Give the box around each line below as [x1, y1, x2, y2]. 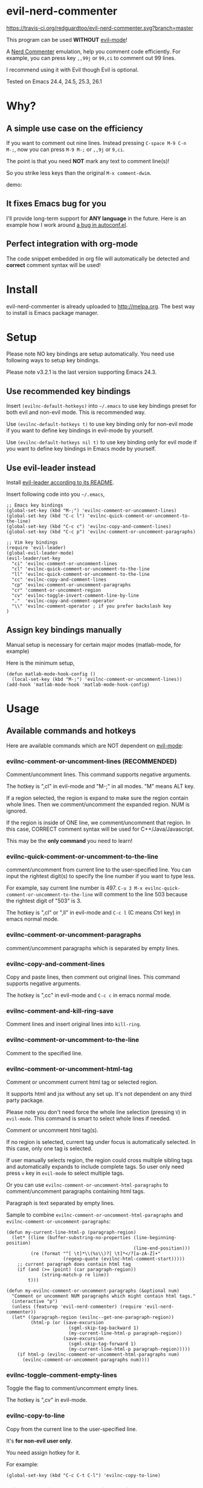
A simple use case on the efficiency [6, 123, 143, 134]
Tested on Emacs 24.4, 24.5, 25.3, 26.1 [6, 78, 102, 85]
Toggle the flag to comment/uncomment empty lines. [6, 1385, 139, 1392]
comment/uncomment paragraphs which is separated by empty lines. [6, 944, 179, 952]
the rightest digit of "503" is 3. [6, 897, 82, 905]
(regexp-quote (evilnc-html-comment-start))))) [63, 1256, 185, 1262]
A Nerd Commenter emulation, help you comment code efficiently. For [6, 47, 181, 55]
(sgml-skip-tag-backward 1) [68, 1325, 139, 1331]
